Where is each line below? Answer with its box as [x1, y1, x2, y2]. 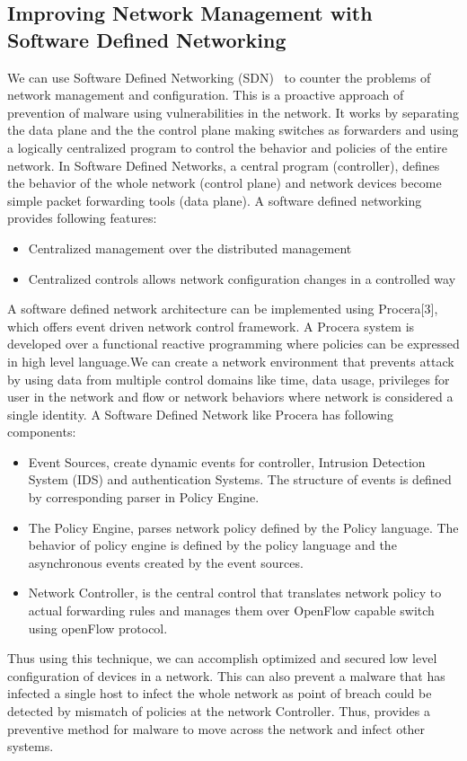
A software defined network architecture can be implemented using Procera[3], [7, 299, 438, 318]
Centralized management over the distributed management [28, 238, 352, 257]
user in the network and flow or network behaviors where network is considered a [7, 387, 454, 406]
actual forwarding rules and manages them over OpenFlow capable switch [28, 601, 435, 620]
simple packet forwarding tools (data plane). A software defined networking [7, 190, 422, 209]
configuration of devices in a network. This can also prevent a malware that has [7, 666, 445, 685]
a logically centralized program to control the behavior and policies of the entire [7, 137, 447, 156]
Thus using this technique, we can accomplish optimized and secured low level [7, 649, 437, 668]
